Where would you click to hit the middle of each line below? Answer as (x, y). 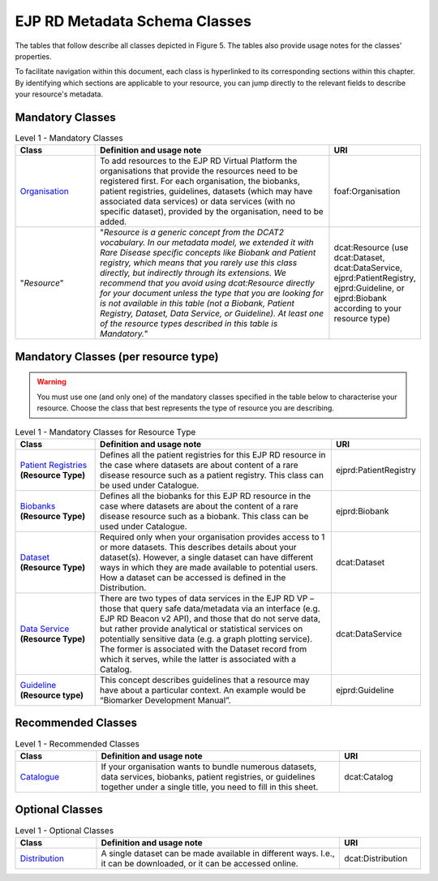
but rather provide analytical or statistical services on (202, 629)
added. (114, 221)
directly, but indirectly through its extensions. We (193, 273)
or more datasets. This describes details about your (198, 547)
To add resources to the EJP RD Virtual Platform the (199, 161)
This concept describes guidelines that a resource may (205, 680)
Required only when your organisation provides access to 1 (213, 537)
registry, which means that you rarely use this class (199, 263)
